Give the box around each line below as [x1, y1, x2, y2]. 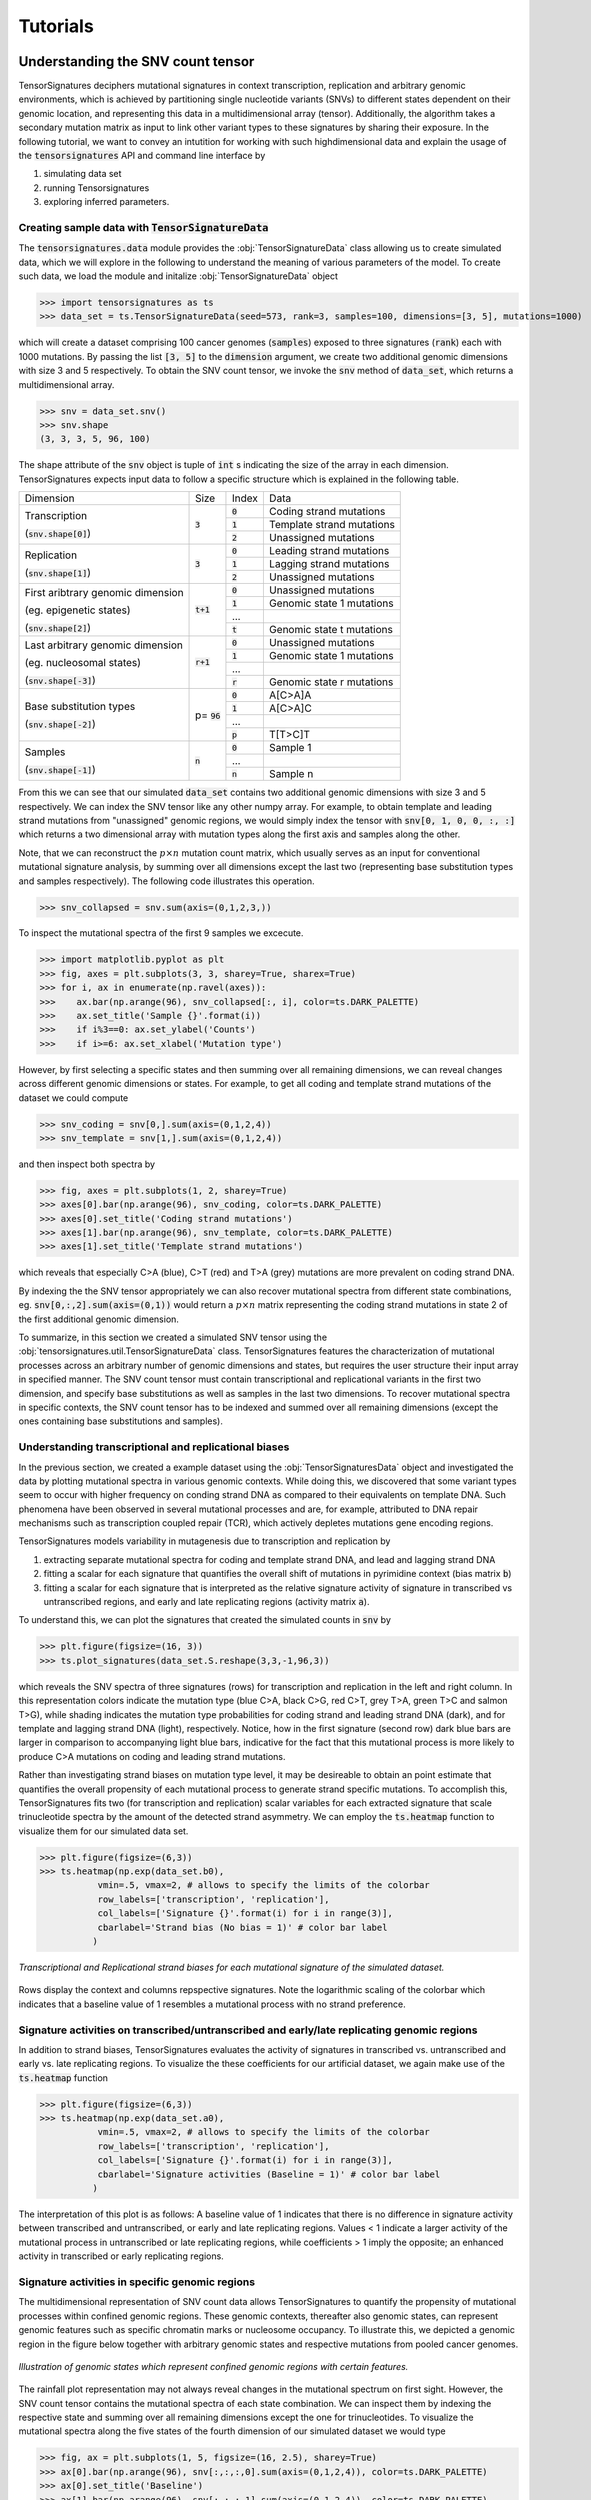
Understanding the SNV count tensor [18, 53, 255, 70]
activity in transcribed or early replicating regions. [18, 2250, 224, 2262]
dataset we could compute [18, 1091, 129, 1104]
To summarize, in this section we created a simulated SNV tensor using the [18, 1331, 328, 1344]
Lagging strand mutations [268, 557, 390, 571]
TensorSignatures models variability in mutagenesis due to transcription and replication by [18, 1535, 391, 1547]
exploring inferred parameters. [43, 196, 170, 208]
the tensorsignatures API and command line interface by [18, 150, 266, 162]
